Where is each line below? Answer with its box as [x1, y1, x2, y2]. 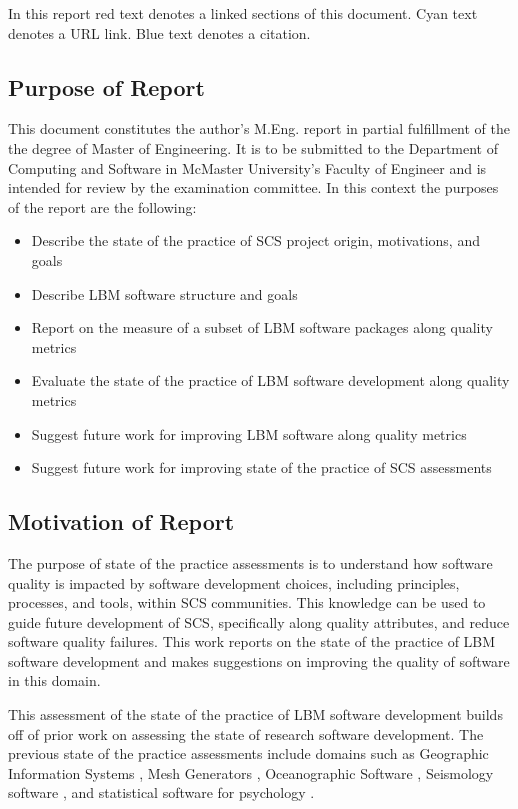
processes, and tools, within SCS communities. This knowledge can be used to [8, 592, 486, 613]
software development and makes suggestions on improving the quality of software [8, 650, 510, 671]
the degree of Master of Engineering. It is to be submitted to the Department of [8, 137, 498, 158]
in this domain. [8, 670, 101, 691]
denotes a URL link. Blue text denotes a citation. [8, 22, 311, 43]
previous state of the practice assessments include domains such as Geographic [8, 743, 489, 764]
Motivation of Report [8, 506, 235, 537]
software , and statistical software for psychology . [8, 782, 315, 803]
